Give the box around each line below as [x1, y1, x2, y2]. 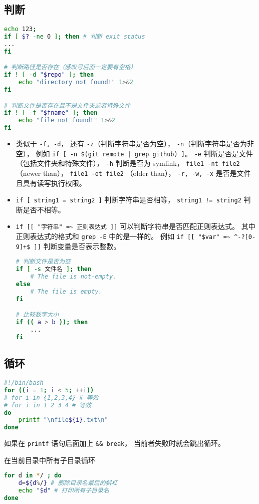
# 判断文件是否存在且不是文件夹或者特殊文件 [4, 102, 131, 109]
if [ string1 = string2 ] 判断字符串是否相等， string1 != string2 [16, 194, 241, 205]
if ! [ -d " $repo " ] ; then [4, 71, 94, 79]
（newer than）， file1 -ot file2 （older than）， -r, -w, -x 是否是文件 [16, 167, 251, 178]
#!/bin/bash [4, 379, 44, 387]
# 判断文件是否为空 [16, 258, 71, 266]
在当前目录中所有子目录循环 [4, 454, 95, 465]
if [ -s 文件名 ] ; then [16, 266, 92, 273]
